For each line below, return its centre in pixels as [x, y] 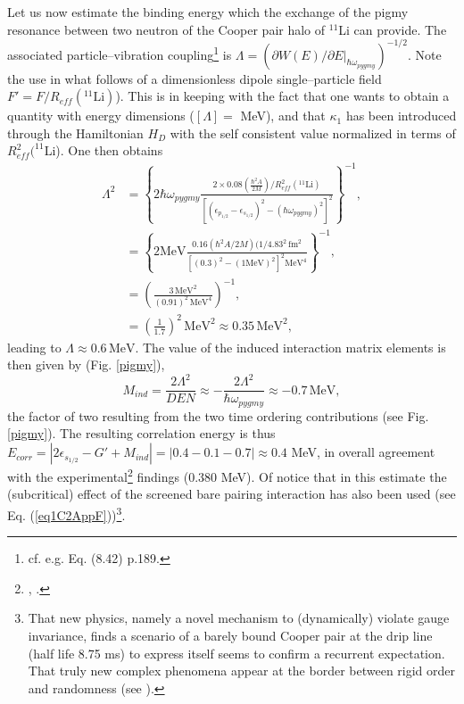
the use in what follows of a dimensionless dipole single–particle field [195, 78]
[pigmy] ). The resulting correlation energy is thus [141, 433]
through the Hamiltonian [75, 133]
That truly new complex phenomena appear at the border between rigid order [242, 671]
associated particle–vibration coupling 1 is [120, 53]
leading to [34, 347]
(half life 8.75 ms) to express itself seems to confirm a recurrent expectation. [236, 653]
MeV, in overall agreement [363, 452]
